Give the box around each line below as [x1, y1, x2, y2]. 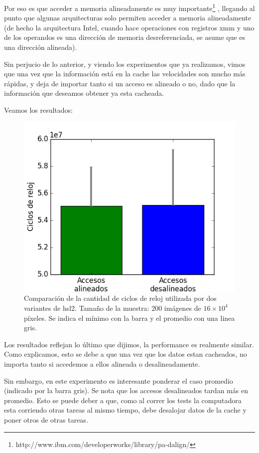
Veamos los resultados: [4, 105, 73, 115]
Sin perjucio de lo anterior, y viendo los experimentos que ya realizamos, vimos [4, 58, 246, 69]
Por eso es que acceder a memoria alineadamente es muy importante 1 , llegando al [4, 1, 255, 13]
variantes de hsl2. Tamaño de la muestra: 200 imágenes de [24, 302, 201, 313]
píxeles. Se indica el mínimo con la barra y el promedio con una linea [24, 312, 235, 323]
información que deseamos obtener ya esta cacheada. [4, 88, 164, 98]
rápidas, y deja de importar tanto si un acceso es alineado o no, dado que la [4, 78, 236, 88]
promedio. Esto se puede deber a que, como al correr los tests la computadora [4, 395, 242, 405]
